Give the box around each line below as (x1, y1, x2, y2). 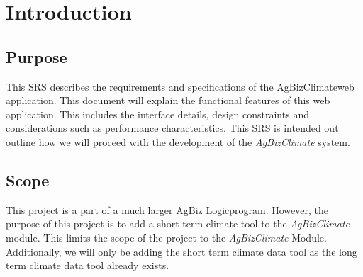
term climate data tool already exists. (6, 258, 169, 273)
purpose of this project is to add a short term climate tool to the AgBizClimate (6, 216, 350, 231)
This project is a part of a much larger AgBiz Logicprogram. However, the (6, 202, 328, 217)
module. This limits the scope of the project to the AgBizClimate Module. (6, 230, 327, 244)
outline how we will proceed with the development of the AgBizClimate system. (6, 134, 350, 149)
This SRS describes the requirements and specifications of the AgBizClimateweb (6, 79, 354, 94)
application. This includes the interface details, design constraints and (6, 106, 309, 121)
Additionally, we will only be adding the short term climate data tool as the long (6, 244, 357, 259)
